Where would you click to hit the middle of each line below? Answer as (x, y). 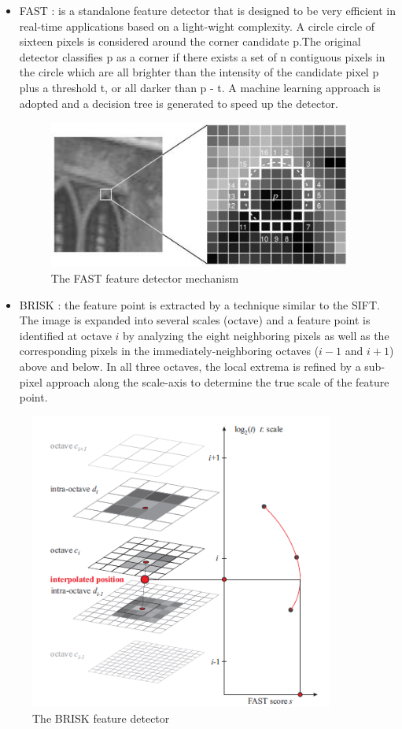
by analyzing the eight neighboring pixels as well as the (256, 335)
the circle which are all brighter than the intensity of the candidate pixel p (199, 72)
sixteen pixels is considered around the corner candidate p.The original (190, 41)
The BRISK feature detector (101, 718)
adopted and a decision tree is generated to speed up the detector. (179, 103)
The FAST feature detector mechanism (145, 278)
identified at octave (65, 335)
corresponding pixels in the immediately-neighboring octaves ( (169, 351)
